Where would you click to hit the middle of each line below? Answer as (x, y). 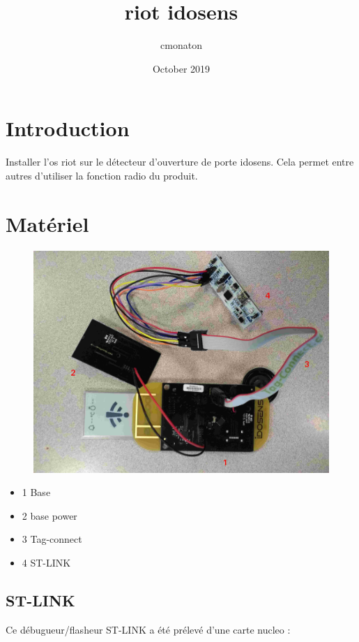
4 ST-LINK (46, 562)
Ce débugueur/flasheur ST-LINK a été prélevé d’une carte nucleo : (148, 629)
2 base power (49, 515)
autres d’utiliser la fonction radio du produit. (102, 175)
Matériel (47, 223)
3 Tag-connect (52, 539)
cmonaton (181, 45)
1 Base (36, 492)
